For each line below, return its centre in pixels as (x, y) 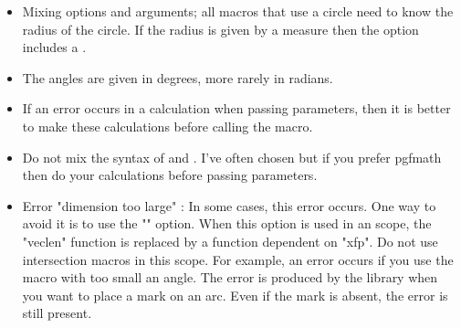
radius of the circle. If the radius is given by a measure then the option (220, 29)
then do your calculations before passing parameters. (170, 175)
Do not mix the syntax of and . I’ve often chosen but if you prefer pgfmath (232, 157)
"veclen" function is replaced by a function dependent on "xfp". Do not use (230, 241)
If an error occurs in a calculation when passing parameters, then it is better (236, 108)
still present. (57, 313)
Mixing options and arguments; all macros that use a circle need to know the (238, 11)
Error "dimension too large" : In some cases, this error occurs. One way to (229, 205)
